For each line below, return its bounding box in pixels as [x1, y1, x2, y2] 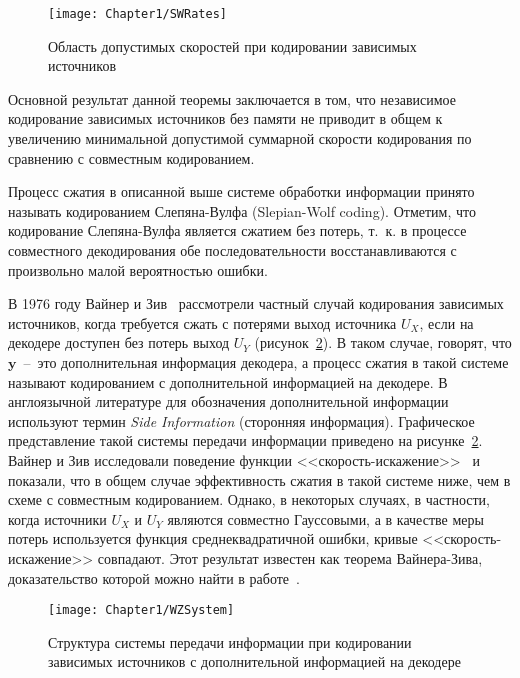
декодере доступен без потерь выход [8, 332, 230, 353]
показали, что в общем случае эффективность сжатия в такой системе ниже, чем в [8, 469, 511, 490]
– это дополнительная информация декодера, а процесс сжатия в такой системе [23, 351, 509, 372]
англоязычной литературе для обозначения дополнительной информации [8, 391, 449, 412]
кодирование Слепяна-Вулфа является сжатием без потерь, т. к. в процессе [8, 220, 467, 241]
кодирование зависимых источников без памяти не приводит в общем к [8, 108, 443, 129]
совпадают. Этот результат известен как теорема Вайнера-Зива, [97, 547, 483, 568]
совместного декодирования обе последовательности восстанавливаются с [8, 240, 457, 260]
